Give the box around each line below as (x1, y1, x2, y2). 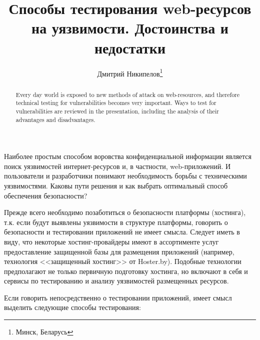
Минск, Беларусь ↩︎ (15, 326, 73, 337)
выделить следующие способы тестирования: (4, 302, 141, 312)
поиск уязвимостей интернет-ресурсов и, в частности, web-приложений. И (4, 160, 231, 171)
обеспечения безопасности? (4, 190, 87, 200)
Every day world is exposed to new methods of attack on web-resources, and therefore (15, 90, 240, 98)
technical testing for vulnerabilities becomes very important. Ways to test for (15, 98, 216, 107)
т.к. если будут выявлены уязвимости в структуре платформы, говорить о (4, 216, 228, 227)
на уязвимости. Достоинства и (31, 17, 228, 38)
